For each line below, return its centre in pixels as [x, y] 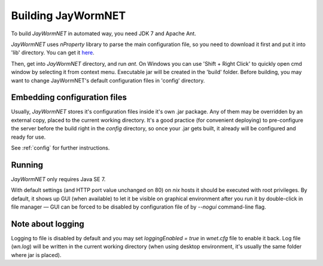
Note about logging [48, 224]
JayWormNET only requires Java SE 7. [58, 179]
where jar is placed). [36, 255]
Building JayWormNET [68, 16]
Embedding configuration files [69, 98]
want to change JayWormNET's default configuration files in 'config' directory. [108, 80]
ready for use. [28, 137]
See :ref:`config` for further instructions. [60, 148]
